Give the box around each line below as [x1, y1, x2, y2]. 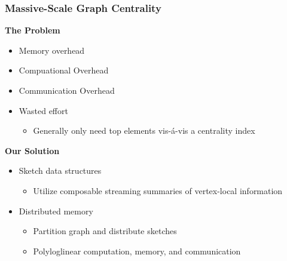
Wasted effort [19, 104, 68, 116]
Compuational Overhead [19, 64, 109, 76]
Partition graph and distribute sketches [33, 225, 177, 237]
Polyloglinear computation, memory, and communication [33, 244, 241, 257]
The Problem [5, 24, 60, 36]
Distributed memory [19, 204, 93, 217]
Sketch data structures [19, 164, 102, 177]
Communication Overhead [19, 84, 115, 96]
